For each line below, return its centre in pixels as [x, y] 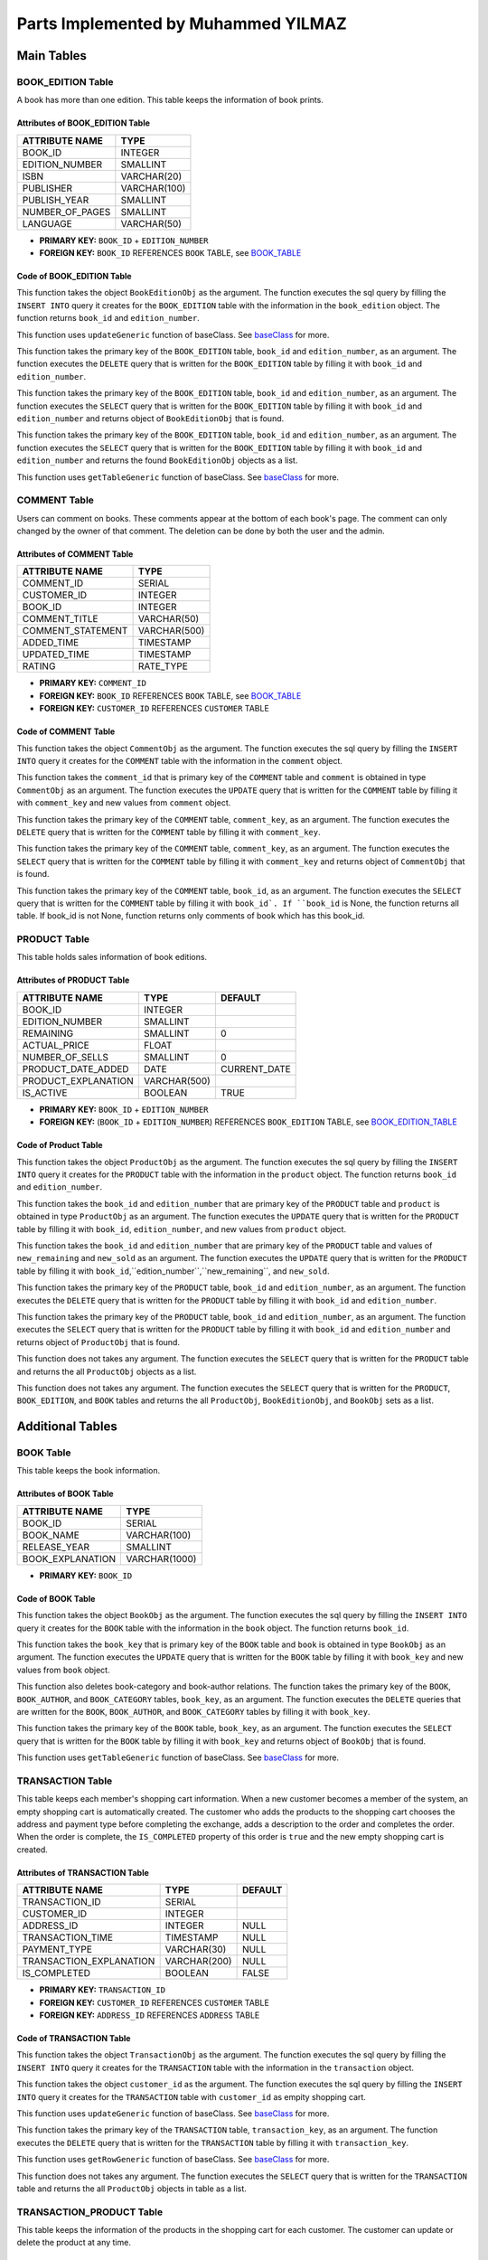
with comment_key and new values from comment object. [124, 803]
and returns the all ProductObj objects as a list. [107, 1371]
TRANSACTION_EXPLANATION [89, 1962]
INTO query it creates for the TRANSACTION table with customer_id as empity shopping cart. [191, 2096]
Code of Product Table [60, 1145]
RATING [39, 666]
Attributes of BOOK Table [65, 1494]
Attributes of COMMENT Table [75, 554]
